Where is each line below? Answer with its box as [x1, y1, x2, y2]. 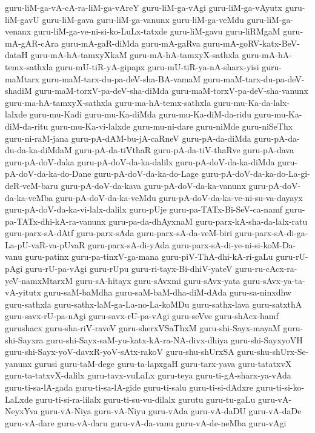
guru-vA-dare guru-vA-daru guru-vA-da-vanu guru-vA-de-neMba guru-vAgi [5, 416, 287, 429]
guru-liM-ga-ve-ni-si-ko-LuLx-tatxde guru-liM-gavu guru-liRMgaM [33, 25, 280, 38]
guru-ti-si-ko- [256, 381, 305, 393]
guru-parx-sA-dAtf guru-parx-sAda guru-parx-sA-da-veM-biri [5, 226, 233, 239]
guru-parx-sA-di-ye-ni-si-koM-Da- [172, 238, 296, 251]
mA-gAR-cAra [5, 36, 59, 49]
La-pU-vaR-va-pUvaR [5, 238, 85, 251]
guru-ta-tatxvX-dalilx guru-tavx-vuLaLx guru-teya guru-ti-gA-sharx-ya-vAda [5, 369, 291, 382]
